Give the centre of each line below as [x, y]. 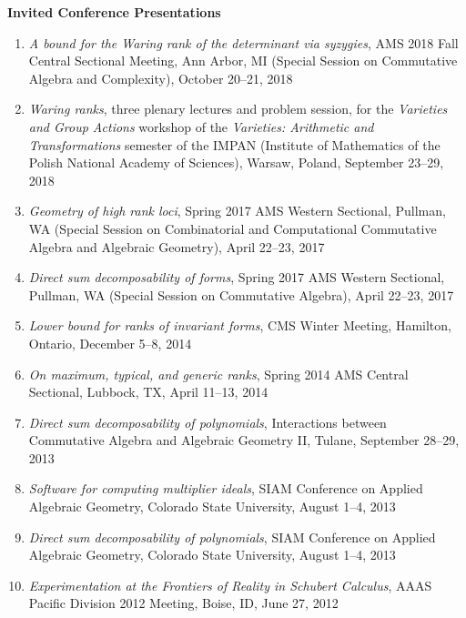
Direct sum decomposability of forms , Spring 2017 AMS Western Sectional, [237, 277]
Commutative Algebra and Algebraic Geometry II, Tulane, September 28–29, [244, 440]
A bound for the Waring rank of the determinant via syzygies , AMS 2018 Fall [243, 42]
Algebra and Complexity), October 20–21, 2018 [161, 78]
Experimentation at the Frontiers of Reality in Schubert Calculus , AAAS [230, 585]
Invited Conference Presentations [114, 12]
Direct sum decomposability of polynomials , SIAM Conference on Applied [232, 537]
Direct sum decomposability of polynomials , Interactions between [208, 422]
